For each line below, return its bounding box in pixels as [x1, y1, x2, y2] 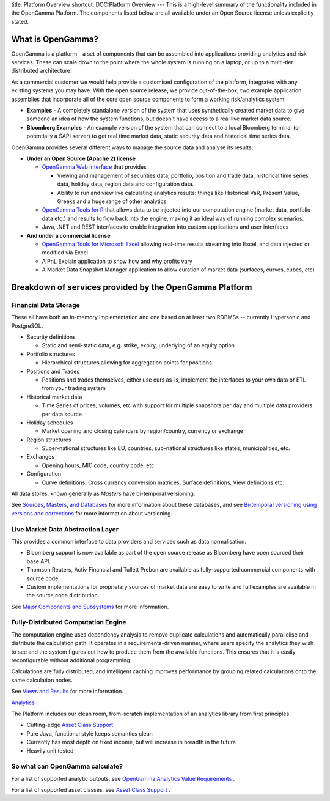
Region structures [26, 436, 71, 443]
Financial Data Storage [11, 300, 81, 309]
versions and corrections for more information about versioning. [11, 509, 173, 517]
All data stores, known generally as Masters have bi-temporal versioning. [11, 490, 196, 498]
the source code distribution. [26, 592, 100, 599]
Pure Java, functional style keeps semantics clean [26, 729, 153, 737]
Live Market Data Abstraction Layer [11, 525, 119, 533]
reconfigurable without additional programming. [11, 657, 132, 663]
